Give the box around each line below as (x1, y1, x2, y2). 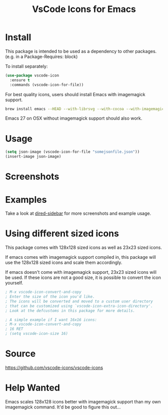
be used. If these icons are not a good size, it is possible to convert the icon (5, 274, 161, 281)
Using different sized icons (5, 228, 119, 239)
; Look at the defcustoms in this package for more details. (5, 308, 135, 313)
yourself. (5, 280, 23, 286)
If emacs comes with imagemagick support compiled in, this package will (5, 254, 156, 260)
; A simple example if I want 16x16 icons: (5, 317, 97, 322)
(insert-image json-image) (5, 154, 61, 159)
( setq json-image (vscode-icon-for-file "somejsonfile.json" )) (5, 149, 140, 155)
